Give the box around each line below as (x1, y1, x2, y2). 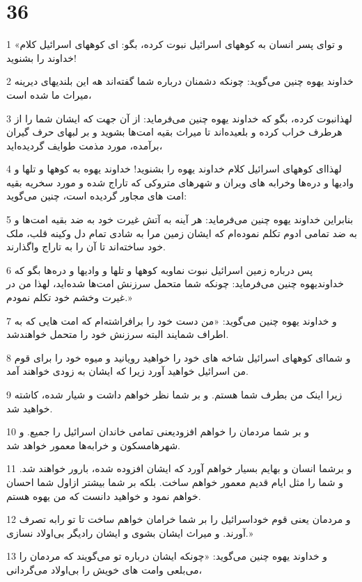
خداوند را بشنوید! (6, 50, 77, 65)
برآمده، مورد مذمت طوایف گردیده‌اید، (6, 138, 163, 152)
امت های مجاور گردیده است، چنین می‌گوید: (6, 188, 187, 203)
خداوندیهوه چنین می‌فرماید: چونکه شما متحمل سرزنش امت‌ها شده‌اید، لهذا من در (6, 276, 344, 291)
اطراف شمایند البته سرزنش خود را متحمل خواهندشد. (6, 327, 229, 341)
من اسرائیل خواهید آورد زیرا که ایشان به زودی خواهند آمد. (6, 364, 249, 378)
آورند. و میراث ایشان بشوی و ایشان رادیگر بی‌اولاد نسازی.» (6, 525, 253, 540)
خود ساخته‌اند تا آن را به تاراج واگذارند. (6, 239, 166, 254)
